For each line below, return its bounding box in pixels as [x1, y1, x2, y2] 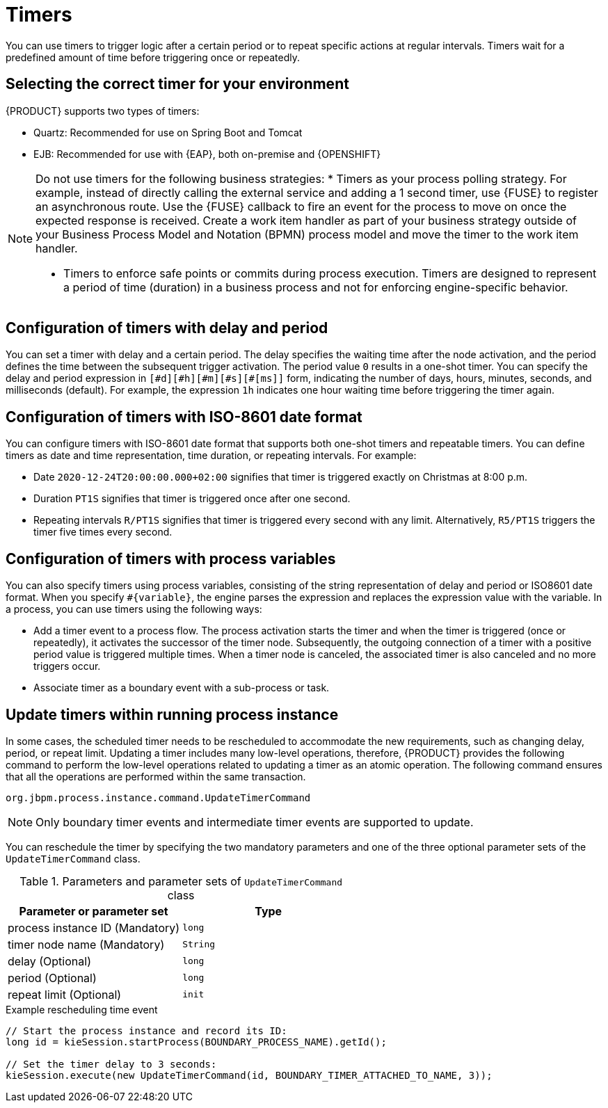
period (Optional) [8, 970, 97, 985]
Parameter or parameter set [19, 904, 168, 918]
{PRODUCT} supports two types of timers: [6, 104, 200, 117]
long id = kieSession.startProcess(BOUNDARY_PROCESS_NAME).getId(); [6, 1036, 387, 1047]
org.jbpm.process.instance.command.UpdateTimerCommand [6, 792, 311, 803]
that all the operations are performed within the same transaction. [6, 770, 306, 782]
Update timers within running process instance [6, 705, 339, 723]
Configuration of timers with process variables [6, 549, 336, 568]
